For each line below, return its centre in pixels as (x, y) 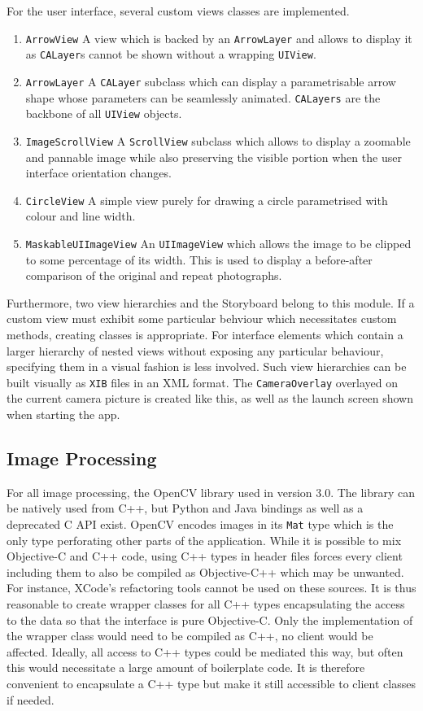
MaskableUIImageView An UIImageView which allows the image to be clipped (218, 243)
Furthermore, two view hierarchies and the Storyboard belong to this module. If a (211, 302)
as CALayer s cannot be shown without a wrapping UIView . (171, 54)
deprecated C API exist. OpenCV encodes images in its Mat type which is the (200, 524)
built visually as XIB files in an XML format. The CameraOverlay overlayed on (203, 382)
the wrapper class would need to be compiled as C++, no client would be (190, 636)
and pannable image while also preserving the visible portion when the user (214, 157)
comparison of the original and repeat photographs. (154, 275)
